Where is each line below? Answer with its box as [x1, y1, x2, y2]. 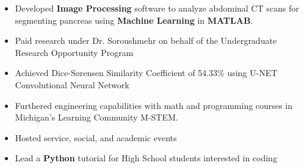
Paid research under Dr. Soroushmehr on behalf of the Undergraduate [15, 34, 277, 47]
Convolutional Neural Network [15, 78, 129, 91]
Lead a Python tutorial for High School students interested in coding [15, 152, 277, 164]
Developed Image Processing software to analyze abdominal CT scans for [15, 2, 299, 14]
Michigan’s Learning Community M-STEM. [15, 111, 178, 124]
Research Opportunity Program [15, 46, 134, 58]
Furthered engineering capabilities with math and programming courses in [15, 99, 292, 111]
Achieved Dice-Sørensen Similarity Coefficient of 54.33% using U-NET [15, 66, 278, 79]
